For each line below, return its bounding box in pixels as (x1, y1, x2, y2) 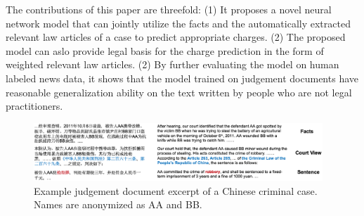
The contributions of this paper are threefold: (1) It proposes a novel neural (6, 2, 332, 16)
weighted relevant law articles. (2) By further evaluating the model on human (6, 57, 339, 72)
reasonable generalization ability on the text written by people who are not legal (6, 84, 352, 99)
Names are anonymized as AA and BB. (34, 197, 202, 212)
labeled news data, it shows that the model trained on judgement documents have (6, 70, 358, 85)
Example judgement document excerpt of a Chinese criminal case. (34, 183, 318, 198)
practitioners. (6, 99, 63, 113)
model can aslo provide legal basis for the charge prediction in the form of (6, 43, 324, 58)
